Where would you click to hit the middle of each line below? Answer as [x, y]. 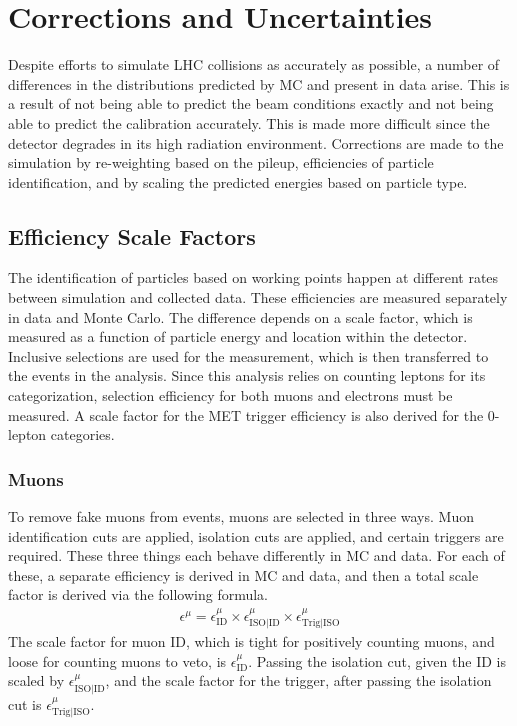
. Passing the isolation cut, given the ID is [377, 660]
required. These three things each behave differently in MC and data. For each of [256, 555]
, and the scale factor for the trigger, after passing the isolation [298, 680]
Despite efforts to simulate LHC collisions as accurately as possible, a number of [254, 64]
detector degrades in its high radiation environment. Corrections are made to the [256, 142]
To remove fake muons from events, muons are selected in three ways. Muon [241, 516]
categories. [82, 434]
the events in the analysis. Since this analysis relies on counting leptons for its [247, 375]
